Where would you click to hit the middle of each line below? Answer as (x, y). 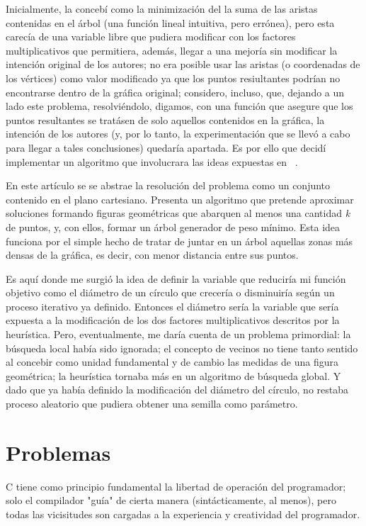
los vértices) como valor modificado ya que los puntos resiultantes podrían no (173, 78)
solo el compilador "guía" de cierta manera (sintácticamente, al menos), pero (171, 500)
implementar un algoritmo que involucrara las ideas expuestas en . (152, 161)
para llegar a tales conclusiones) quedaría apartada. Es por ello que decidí (166, 147)
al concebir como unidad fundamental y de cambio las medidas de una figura (172, 362)
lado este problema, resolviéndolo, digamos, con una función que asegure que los (179, 106)
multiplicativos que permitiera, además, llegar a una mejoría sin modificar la (172, 50)
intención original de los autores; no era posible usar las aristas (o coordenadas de (183, 64)
